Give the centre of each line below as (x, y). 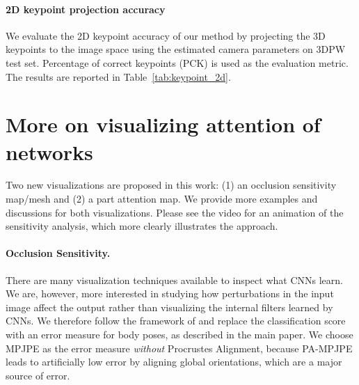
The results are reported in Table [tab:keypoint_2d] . (118, 76)
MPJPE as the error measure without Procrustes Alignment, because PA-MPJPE (179, 348)
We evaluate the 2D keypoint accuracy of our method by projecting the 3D (166, 35)
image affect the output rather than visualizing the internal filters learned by (169, 307)
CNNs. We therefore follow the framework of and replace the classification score (176, 321)
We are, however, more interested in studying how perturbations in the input (170, 293)
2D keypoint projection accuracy (86, 9)
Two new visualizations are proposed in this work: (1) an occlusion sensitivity (171, 185)
